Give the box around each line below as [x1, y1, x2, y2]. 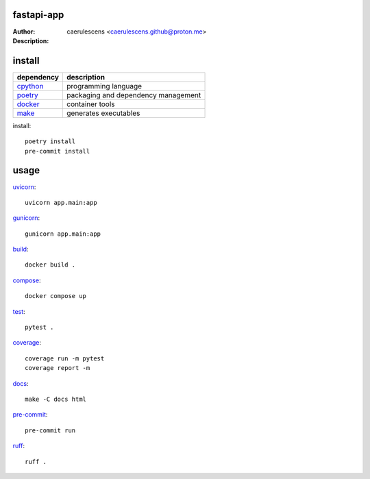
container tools [66, 99, 115, 109]
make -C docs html [25, 395, 87, 403]
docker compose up [25, 292, 87, 300]
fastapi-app [12, 9, 64, 21]
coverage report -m [25, 364, 90, 372]
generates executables [66, 108, 140, 118]
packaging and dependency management [66, 90, 201, 99]
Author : [12, 27, 36, 36]
